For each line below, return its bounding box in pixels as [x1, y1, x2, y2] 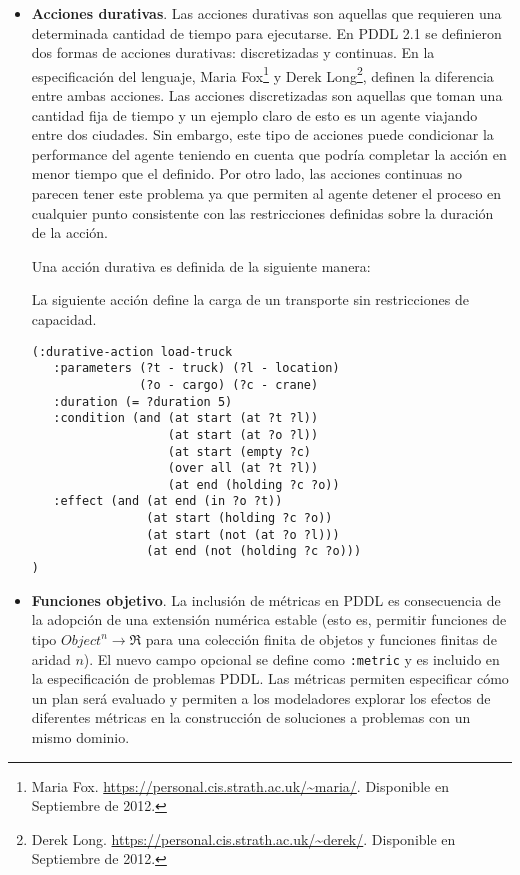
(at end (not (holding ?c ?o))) [146, 544, 362, 559]
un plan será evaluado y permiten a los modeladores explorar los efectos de [31, 687, 491, 708]
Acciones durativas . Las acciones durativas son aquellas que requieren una [31, 3, 502, 23]
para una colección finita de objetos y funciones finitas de [145, 628, 497, 649]
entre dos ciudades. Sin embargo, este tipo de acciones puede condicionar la [31, 124, 494, 145]
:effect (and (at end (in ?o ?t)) [53, 494, 283, 509]
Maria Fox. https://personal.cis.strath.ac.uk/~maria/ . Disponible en [31, 775, 449, 796]
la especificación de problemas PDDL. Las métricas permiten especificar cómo [31, 668, 509, 689]
